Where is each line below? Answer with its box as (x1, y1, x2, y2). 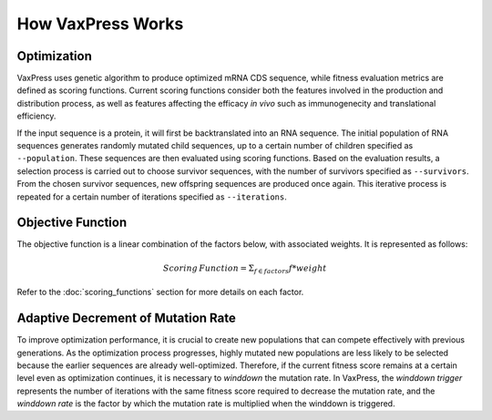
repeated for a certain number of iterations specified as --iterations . (16, 191, 287, 202)
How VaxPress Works (16, 14, 184, 34)
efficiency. (16, 110, 56, 122)
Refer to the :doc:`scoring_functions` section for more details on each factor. (16, 287, 304, 298)
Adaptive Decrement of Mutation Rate (16, 311, 236, 326)
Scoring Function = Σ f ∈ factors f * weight (162, 262, 327, 275)
